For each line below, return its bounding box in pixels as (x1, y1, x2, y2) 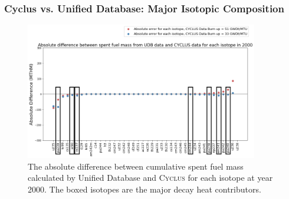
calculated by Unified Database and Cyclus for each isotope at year (28, 171, 273, 184)
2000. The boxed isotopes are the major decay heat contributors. (28, 183, 261, 195)
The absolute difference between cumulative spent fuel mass (28, 160, 244, 172)
